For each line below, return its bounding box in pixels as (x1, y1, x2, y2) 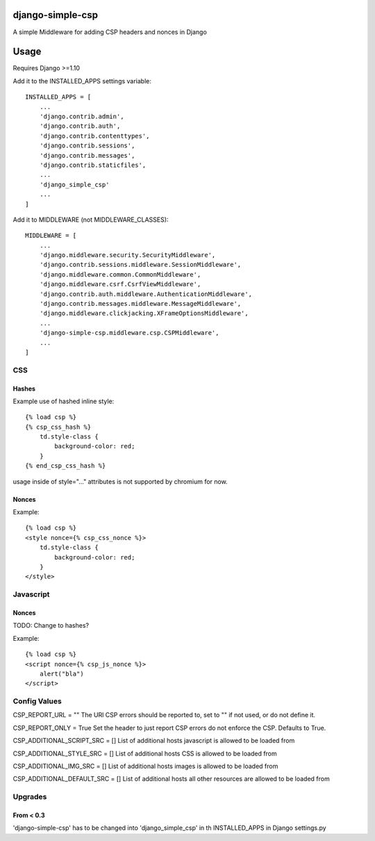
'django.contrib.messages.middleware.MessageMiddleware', (39, 300, 242, 308)
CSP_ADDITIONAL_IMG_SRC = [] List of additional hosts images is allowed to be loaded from (12, 762, 278, 770)
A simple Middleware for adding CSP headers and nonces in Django (12, 28, 208, 36)
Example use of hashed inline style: (12, 397, 115, 405)
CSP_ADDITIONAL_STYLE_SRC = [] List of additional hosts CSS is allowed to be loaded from (12, 749, 277, 758)
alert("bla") (39, 669, 84, 678)
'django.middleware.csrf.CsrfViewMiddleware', (39, 280, 201, 288)
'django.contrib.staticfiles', (39, 161, 147, 169)
